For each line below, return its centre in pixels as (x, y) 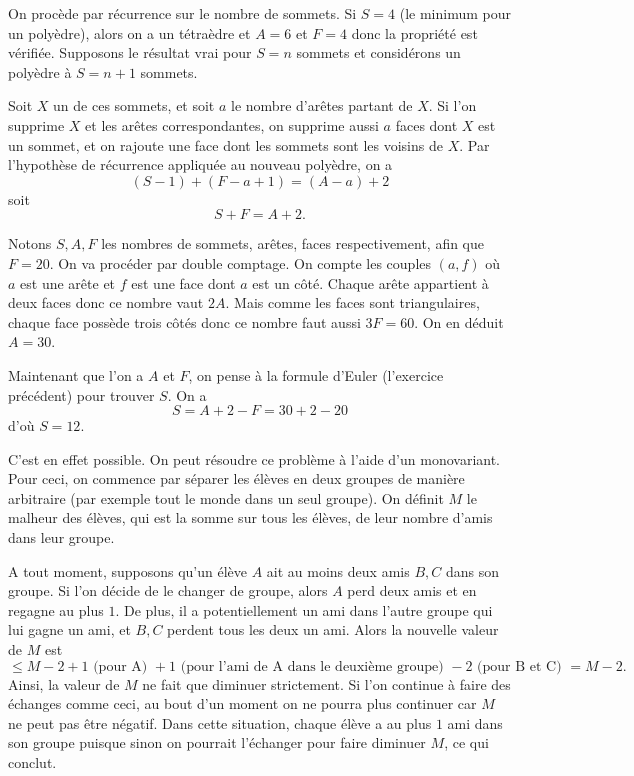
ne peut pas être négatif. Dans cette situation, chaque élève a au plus (220, 722)
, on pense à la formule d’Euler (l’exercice (316, 374)
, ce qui (466, 742)
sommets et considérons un (378, 52)
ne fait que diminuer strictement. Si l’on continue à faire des (326, 683)
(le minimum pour (455, 13)
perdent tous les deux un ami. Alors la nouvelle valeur (333, 629)
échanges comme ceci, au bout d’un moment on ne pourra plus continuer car (242, 703)
